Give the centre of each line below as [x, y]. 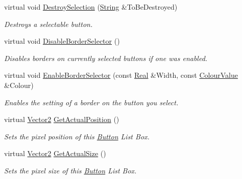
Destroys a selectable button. [49, 24]
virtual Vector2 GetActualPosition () [62, 119]
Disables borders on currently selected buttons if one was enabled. [106, 58]
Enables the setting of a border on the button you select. [91, 102]
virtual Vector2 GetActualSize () [55, 153]
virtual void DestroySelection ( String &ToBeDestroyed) [91, 7]
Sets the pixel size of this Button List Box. [70, 170]
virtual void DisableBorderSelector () [62, 41]
